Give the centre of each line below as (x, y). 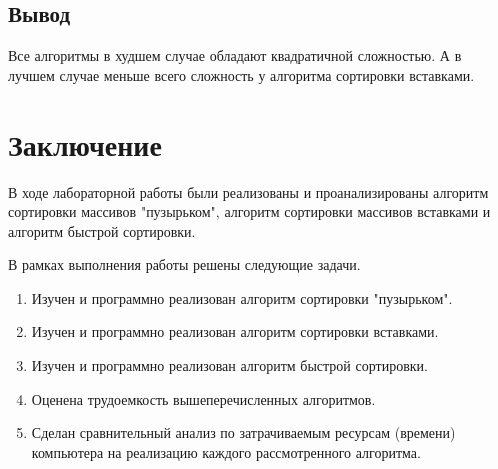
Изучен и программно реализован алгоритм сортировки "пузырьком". (242, 297)
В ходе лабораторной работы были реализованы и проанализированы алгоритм (248, 191)
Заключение (85, 143)
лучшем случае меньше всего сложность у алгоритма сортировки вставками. (241, 74)
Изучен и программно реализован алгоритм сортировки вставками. (235, 331)
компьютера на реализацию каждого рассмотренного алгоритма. (226, 451)
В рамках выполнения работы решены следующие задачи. (184, 264)
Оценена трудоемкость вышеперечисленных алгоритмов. (203, 398)
